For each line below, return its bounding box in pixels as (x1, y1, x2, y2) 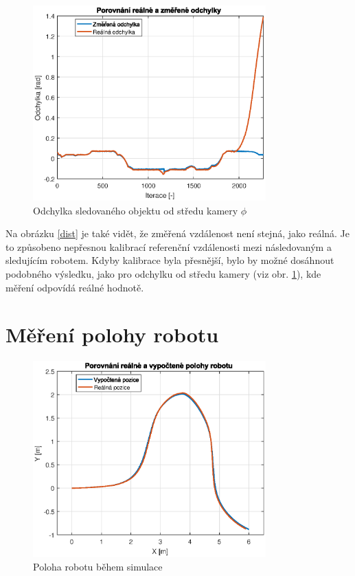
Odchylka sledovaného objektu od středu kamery (33, 203, 238, 217)
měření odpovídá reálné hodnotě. (5, 280, 144, 294)
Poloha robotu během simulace (33, 559, 163, 573)
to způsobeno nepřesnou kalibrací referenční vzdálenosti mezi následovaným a (5, 239, 332, 254)
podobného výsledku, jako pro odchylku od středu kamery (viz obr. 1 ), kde (5, 267, 321, 281)
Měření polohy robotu (5, 320, 219, 348)
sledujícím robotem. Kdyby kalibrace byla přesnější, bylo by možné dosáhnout (5, 253, 334, 267)
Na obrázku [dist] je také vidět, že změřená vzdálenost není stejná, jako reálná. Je (5, 226, 350, 241)
